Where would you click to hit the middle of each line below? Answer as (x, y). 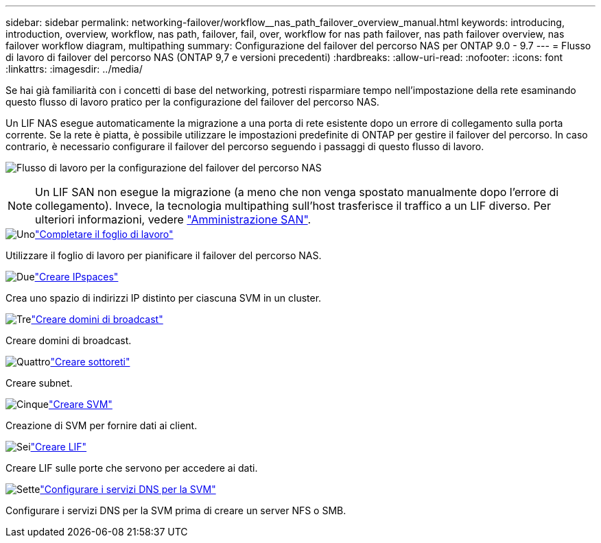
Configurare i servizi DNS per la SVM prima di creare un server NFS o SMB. (176, 510)
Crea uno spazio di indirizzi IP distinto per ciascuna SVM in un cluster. (164, 298)
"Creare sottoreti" (90, 362)
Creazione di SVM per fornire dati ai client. (102, 425)
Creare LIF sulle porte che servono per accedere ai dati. (132, 468)
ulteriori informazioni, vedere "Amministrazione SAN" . (173, 219)
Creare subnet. (39, 383)
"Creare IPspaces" (76, 277)
